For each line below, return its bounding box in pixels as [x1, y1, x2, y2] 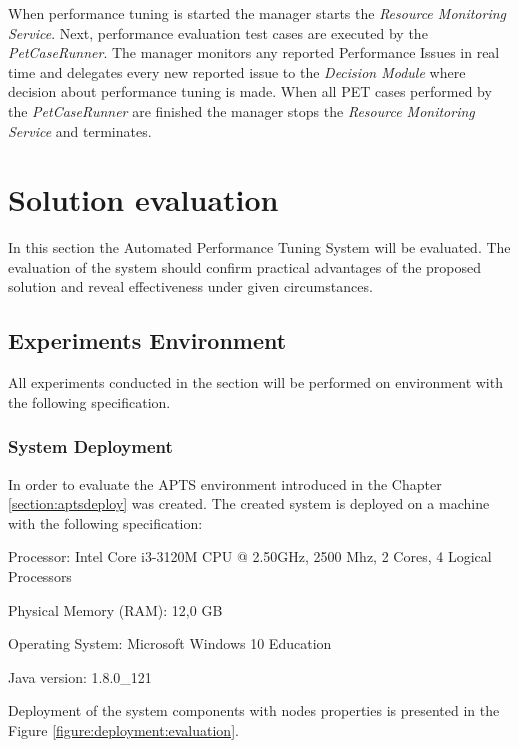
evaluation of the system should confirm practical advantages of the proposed [8, 256, 482, 277]
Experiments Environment [8, 325, 287, 356]
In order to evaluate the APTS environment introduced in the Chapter [8, 473, 442, 494]
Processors [8, 566, 72, 587]
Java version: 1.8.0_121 [8, 666, 152, 687]
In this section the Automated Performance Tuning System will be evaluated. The [8, 237, 511, 258]
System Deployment [8, 434, 173, 459]
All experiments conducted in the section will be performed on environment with [8, 372, 503, 393]
